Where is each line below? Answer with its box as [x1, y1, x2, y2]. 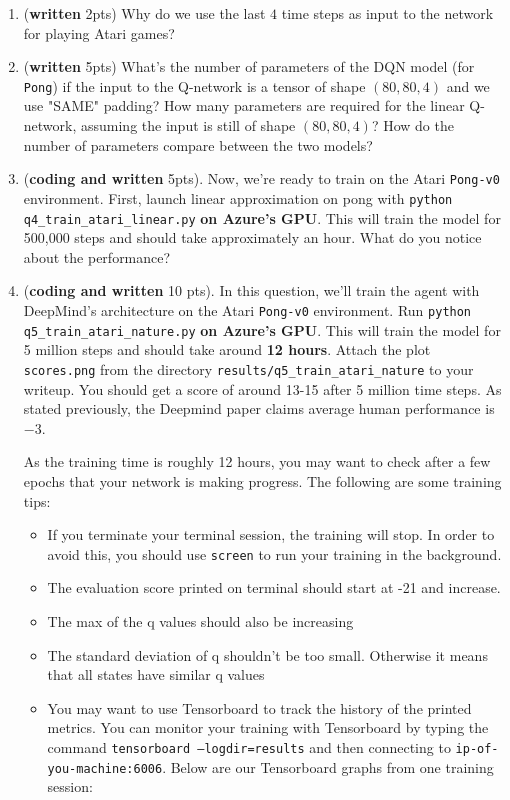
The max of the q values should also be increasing [47, 610, 354, 631]
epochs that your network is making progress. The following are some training [23, 470, 502, 491]
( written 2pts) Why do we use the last [23, 3, 266, 23]
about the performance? [23, 246, 171, 267]
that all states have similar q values [47, 664, 265, 685]
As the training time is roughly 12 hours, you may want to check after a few [23, 451, 491, 472]
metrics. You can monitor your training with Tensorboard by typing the [47, 717, 489, 738]
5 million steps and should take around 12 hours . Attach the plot [23, 339, 431, 360]
